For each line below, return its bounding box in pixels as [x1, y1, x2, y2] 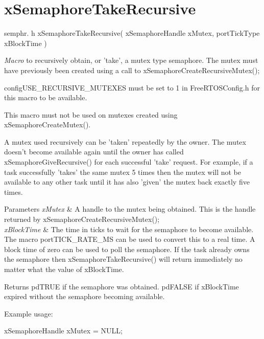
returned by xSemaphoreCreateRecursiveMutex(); [4, 214, 160, 224]
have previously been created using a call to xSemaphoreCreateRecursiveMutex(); [4, 64, 260, 75]
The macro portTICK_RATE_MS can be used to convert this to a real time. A [4, 234, 255, 244]
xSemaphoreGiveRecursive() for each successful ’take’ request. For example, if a [4, 156, 253, 167]
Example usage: [4, 308, 53, 319]
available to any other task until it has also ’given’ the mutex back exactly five [4, 176, 250, 187]
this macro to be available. [4, 92, 87, 103]
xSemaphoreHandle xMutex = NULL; [4, 325, 123, 336]
